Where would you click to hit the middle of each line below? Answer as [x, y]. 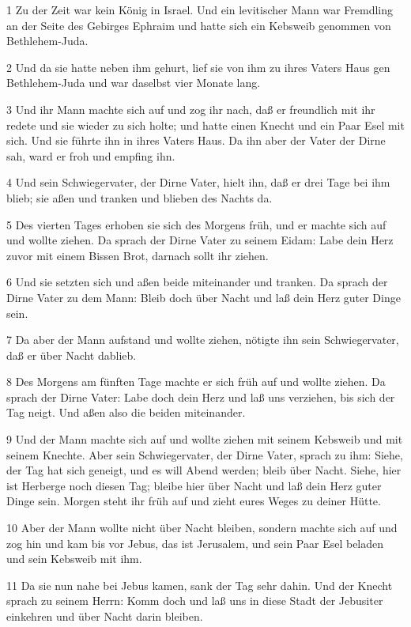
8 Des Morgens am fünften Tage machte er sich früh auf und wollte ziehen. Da [196, 381]
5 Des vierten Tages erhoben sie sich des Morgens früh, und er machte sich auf [196, 224]
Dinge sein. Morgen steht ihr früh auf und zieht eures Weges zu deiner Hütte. [194, 501]
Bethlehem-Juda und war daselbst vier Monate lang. [134, 83]
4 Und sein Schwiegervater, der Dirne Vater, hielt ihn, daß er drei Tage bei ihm [198, 182]
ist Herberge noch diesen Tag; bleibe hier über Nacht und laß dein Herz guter [194, 485]
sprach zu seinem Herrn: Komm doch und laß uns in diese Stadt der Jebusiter [195, 601]
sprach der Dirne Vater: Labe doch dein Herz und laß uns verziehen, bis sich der [201, 397]
